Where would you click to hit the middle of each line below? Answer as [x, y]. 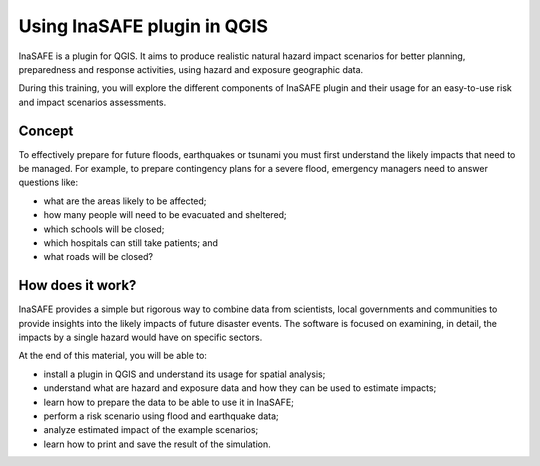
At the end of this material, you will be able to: [112, 356]
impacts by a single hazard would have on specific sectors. [140, 337]
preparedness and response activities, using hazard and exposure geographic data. [191, 69]
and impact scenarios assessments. [92, 102]
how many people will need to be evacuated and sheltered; [165, 215]
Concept [46, 130]
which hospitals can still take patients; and [131, 242]
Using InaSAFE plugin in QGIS [143, 26]
